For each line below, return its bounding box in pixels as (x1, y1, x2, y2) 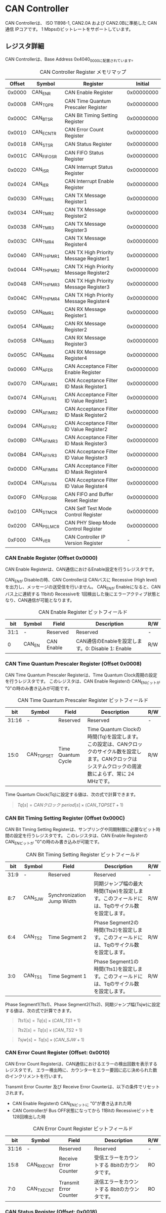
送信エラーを (93, 1178, 124, 1185)
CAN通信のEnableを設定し (76, 637, 137, 644)
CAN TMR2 (31, 209, 54, 217)
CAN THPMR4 (31, 294, 60, 302)
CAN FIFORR (31, 493, 57, 501)
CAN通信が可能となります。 (18, 597, 75, 603)
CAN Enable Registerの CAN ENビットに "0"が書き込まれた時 (12, 1101, 132, 1108)
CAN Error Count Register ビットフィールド (33, 1125, 133, 1132)
